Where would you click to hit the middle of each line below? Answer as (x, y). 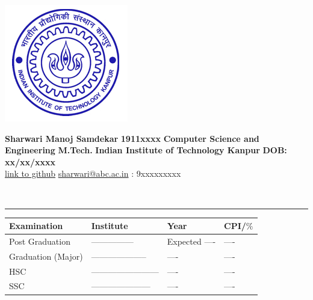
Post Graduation (40, 241)
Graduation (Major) (46, 256)
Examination (36, 226)
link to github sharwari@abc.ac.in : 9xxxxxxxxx (93, 173)
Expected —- (191, 241)
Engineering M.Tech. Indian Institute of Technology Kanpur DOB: (146, 150)
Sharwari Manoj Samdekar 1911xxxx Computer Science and (132, 138)
